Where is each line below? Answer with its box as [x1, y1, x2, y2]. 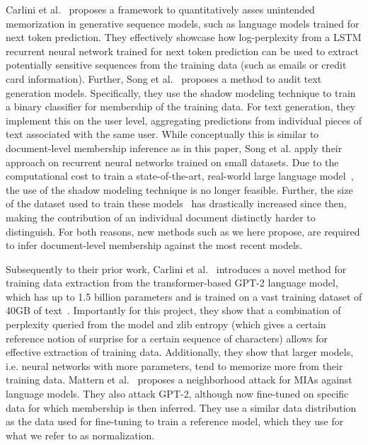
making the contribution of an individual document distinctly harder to [6, 209, 316, 224]
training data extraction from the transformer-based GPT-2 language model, [6, 275, 338, 290]
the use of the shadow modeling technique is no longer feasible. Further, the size [6, 182, 353, 197]
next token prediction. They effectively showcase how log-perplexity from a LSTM [6, 30, 362, 45]
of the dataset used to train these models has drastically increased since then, [6, 196, 347, 211]
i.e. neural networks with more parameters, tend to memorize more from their [6, 358, 343, 373]
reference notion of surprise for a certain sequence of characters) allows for [6, 330, 328, 345]
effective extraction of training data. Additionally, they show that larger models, [6, 345, 354, 359]
